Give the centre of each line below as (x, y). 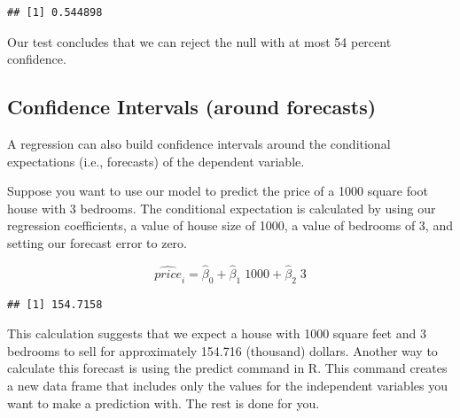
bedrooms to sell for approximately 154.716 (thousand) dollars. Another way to (222, 350)
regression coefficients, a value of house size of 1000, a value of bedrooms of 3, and (230, 225)
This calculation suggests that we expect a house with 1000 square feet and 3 (217, 333)
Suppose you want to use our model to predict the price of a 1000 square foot (218, 191)
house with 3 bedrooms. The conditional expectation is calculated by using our (222, 208)
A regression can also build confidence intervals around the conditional (199, 143)
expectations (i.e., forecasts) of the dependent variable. (156, 161)
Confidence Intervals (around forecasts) (192, 107)
